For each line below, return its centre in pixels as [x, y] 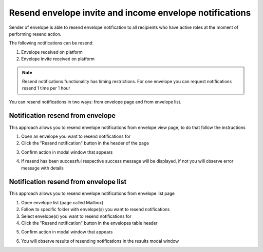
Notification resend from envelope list [68, 182]
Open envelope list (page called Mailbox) [62, 202]
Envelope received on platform [52, 52]
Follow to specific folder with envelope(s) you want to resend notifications [95, 210]
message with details [42, 168]
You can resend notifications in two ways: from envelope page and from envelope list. [95, 102]
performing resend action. [35, 34]
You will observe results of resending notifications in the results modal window [100, 241]
